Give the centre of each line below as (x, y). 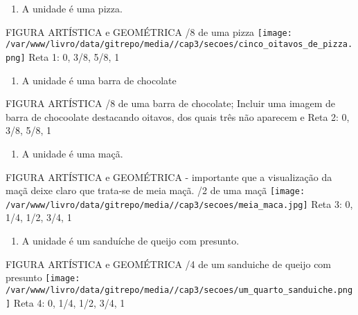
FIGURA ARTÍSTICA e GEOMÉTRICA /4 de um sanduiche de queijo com (169, 264)
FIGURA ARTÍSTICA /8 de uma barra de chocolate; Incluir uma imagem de (170, 103)
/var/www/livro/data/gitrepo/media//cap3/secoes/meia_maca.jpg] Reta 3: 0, (179, 203)
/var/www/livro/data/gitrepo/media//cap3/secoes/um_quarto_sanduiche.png (179, 290)
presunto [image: (43, 277)
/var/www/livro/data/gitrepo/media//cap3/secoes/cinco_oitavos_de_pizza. (179, 45)
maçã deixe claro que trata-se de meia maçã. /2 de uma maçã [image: (155, 190)
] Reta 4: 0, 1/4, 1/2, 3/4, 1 (65, 302)
